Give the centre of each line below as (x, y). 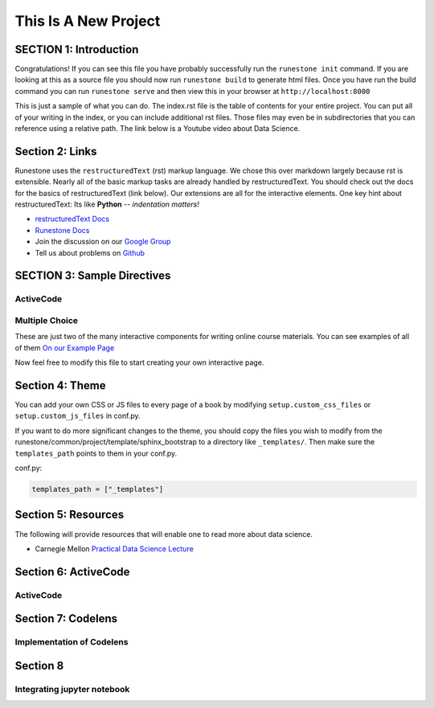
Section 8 (39, 666)
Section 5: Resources (70, 515)
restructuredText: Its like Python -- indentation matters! (107, 204)
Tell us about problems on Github (90, 252)
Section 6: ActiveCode (72, 572)
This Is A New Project (88, 21)
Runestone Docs (62, 230)
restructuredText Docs (72, 219)
